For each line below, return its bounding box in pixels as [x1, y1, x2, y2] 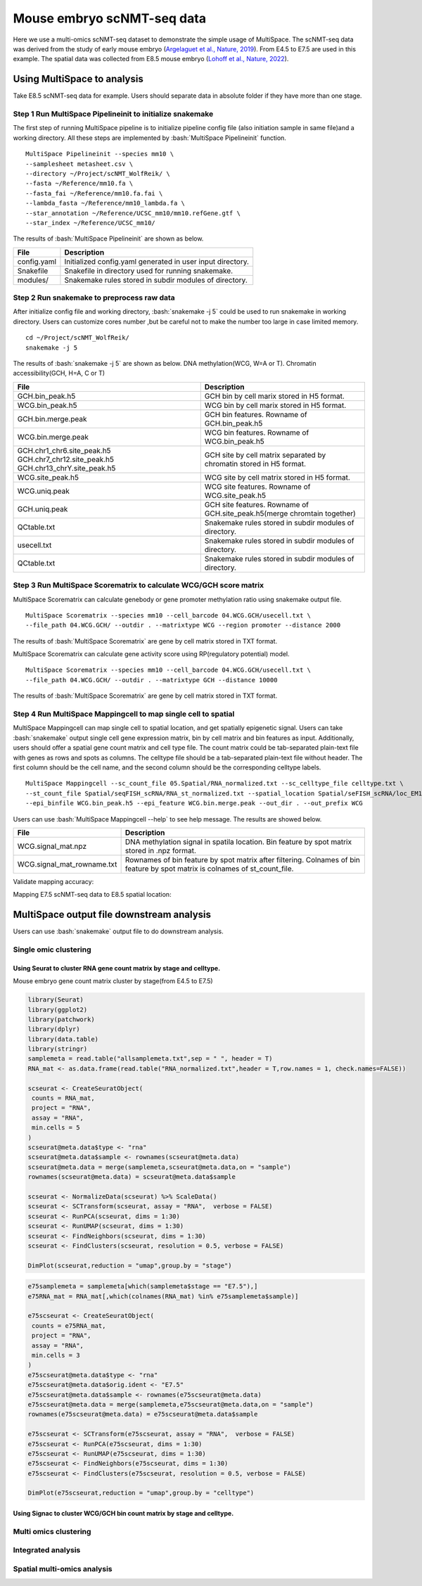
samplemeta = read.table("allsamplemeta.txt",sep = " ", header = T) [27, 1055, 273, 1063]
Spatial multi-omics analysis [13, 1563, 113, 1573]
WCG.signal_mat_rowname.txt [17, 859, 117, 869]
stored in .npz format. [124, 845, 197, 855]
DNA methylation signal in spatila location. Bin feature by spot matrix [124, 837, 352, 847]
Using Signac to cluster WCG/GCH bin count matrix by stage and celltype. [13, 1509, 234, 1518]
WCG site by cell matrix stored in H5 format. [204, 472, 351, 482]
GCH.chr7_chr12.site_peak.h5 [17, 454, 114, 464]
